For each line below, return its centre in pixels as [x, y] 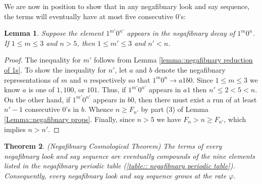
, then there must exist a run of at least [195, 99]
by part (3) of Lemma [175, 109]
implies [15, 129]
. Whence [99, 109]
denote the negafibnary [190, 69]
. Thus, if [112, 89]
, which [235, 119]
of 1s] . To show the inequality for [55, 69]
